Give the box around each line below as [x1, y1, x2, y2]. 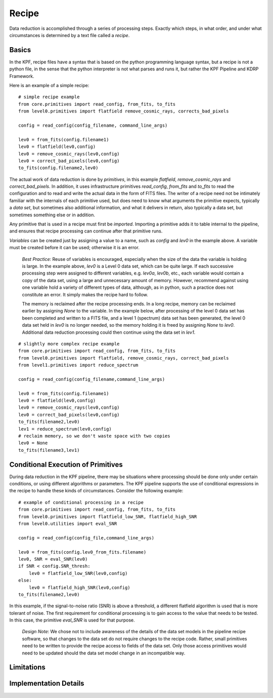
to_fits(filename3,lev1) [18, 447, 80, 453]
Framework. [9, 73, 34, 79]
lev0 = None [18, 440, 48, 446]
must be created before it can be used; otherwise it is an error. [9, 245, 140, 251]
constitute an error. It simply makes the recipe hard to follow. [22, 291, 149, 297]
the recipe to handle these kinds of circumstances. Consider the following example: [9, 488, 184, 494]
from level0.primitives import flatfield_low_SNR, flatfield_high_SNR [18, 514, 197, 519]
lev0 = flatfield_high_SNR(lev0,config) [28, 585, 131, 590]
